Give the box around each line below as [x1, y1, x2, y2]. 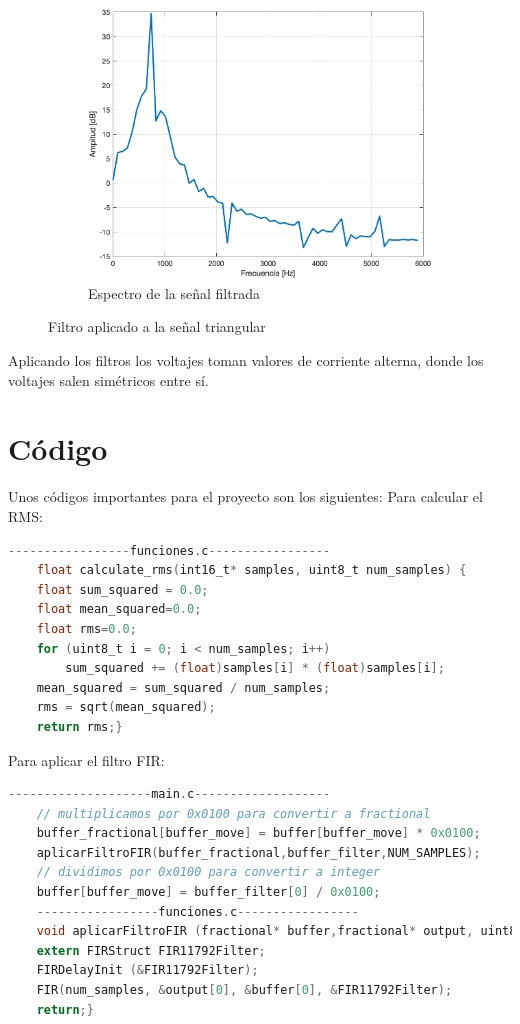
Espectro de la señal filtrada [88, 282, 260, 303]
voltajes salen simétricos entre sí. [8, 369, 209, 390]
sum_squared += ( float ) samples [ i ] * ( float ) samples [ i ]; [65, 661, 445, 676]
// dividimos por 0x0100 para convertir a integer [36, 865, 381, 880]
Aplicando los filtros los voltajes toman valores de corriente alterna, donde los [8, 350, 484, 371]
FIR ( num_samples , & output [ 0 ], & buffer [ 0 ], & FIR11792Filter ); [36, 983, 453, 998]
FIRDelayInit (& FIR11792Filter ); [36, 963, 259, 978]
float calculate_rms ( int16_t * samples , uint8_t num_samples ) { [36, 563, 467, 578]
